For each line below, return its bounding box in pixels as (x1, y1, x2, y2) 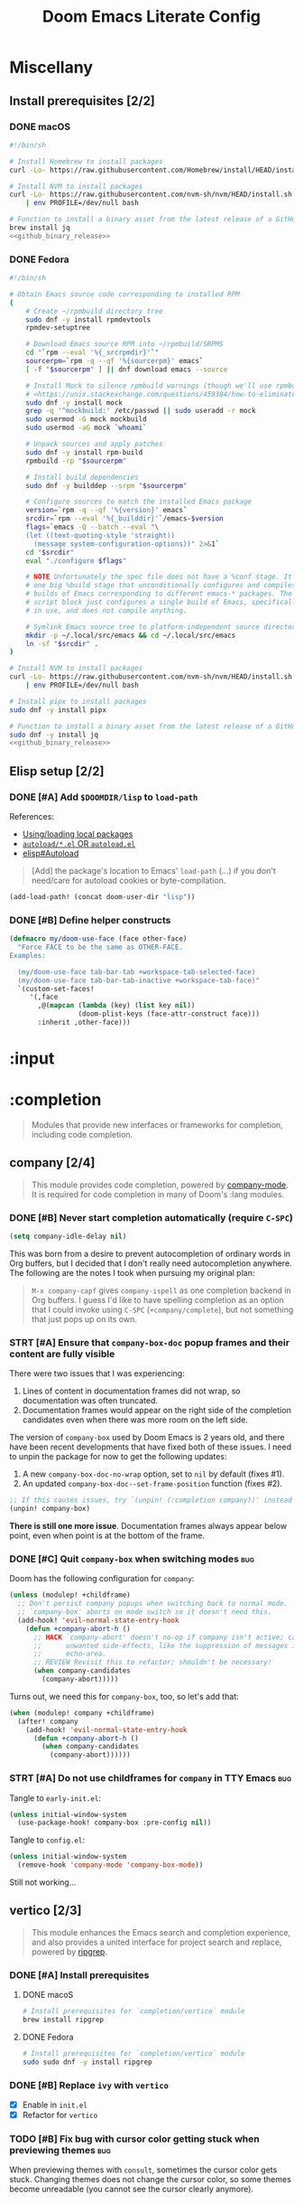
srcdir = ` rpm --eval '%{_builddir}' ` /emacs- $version (25, 514, 224, 523)
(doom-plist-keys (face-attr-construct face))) (78, 1009, 260, 1018)
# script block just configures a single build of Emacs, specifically (25, 598, 300, 607)
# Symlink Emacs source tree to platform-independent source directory (25, 622, 300, 632)
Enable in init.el (22, 2099, 88, 2110)
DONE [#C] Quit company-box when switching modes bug (9, 1552, 255, 1565)
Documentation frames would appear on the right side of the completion (22, 1405, 291, 1416)
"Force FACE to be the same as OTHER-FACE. (17, 942, 183, 952)
